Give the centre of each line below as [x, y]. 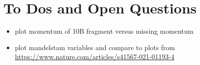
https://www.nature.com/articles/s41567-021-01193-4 [95, 57]
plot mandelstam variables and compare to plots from [95, 47]
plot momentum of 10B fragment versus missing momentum [104, 31]
